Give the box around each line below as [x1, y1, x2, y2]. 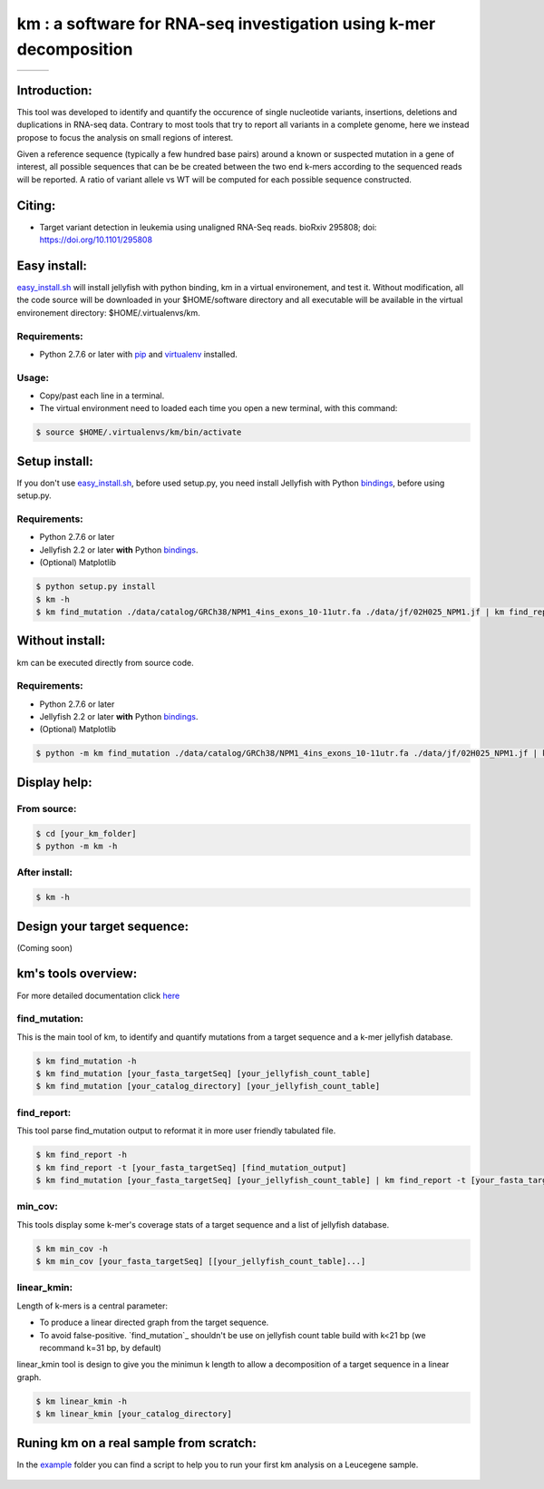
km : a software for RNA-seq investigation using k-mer [16, 14, 436, 34]
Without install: [16, 633, 106, 649]
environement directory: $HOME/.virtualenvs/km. [16, 307, 200, 318]
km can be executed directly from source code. [16, 657, 194, 668]
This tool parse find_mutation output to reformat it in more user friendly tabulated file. [16, 1125, 336, 1136]
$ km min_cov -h [35, 1243, 109, 1254]
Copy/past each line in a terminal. [39, 390, 165, 401]
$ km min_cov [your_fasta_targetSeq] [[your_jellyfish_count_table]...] [35, 1257, 366, 1267]
